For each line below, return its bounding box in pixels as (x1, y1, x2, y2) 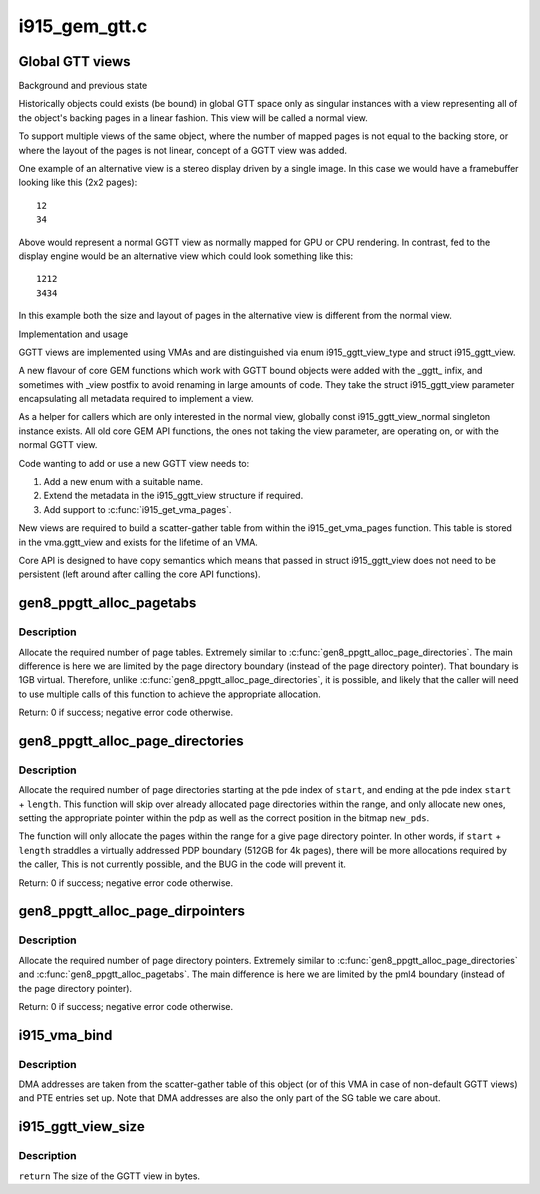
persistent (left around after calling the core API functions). (18, 568, 261, 580)
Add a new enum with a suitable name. (43, 476, 204, 488)
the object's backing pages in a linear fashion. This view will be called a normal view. (18, 111, 369, 124)
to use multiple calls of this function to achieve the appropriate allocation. (18, 688, 321, 700)
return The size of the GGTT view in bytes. (18, 1170, 200, 1182)
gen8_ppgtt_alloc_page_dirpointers (18, 903, 245, 920)
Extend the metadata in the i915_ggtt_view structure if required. (43, 490, 304, 502)
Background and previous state (18, 80, 148, 92)
